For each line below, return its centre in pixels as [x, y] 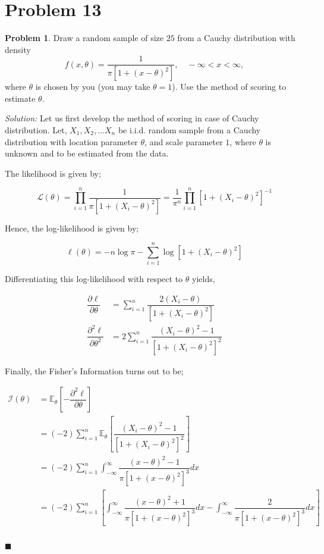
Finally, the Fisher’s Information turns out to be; [94, 370]
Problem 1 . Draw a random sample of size [84, 38]
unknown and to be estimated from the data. [87, 153]
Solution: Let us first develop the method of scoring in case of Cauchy [132, 118]
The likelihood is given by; [53, 173]
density [18, 49]
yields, [204, 279]
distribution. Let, [36, 130]
